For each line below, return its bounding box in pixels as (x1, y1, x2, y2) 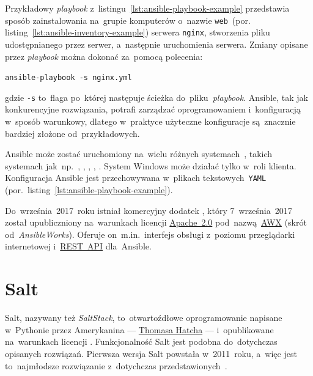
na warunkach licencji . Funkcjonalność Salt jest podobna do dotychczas (5, 335, 278, 348)
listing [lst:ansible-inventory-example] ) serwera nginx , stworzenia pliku (5, 26, 270, 39)
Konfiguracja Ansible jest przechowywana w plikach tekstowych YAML (5, 171, 267, 184)
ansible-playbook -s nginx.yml (5, 73, 132, 83)
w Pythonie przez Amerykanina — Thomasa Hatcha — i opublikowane (5, 323, 274, 336)
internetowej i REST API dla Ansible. (5, 240, 152, 253)
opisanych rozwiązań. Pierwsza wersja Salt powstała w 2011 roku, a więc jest (5, 347, 297, 359)
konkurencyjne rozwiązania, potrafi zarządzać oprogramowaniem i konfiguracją (5, 103, 301, 116)
